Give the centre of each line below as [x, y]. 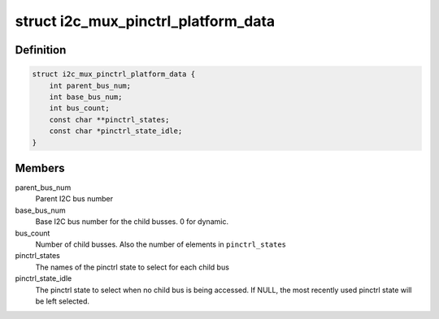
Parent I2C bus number [74, 199]
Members [40, 168]
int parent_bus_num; [90, 86]
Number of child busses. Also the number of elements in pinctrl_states [161, 244]
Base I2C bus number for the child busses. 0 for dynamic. [132, 222]
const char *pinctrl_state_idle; [116, 131]
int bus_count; [79, 108]
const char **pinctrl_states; [109, 119]
